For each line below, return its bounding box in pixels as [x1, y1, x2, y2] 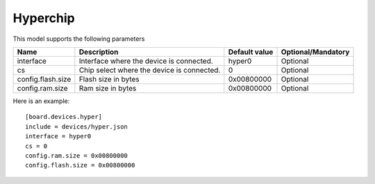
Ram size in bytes [78, 83, 137, 93]
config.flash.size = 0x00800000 [25, 161, 135, 169]
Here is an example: [12, 97, 70, 105]
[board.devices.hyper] [25, 113, 103, 121]
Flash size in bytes [78, 74, 140, 84]
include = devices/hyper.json [25, 122, 128, 131]
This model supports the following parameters [12, 35, 145, 43]
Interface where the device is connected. [78, 56, 213, 66]
